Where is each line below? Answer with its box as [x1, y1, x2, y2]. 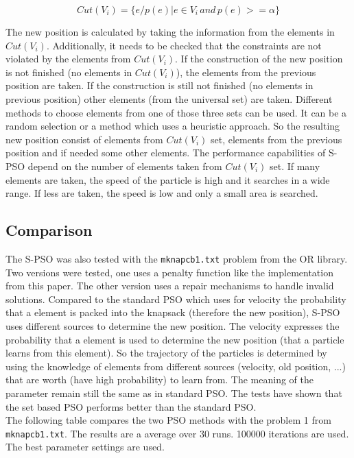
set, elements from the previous [211, 132, 342, 146]
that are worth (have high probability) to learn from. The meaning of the [5, 372, 314, 387]
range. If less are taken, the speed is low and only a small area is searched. [5, 186, 318, 200]
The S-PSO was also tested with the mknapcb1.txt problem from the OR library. [5, 251, 348, 265]
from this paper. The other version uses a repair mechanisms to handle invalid [5, 278, 334, 293]
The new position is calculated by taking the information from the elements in [5, 25, 335, 38]
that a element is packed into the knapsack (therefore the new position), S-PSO [5, 305, 340, 320]
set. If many [269, 158, 320, 173]
